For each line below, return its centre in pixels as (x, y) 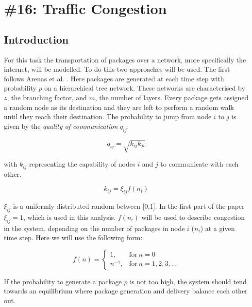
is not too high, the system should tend (188, 281)
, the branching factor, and (47, 97)
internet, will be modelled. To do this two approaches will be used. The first (117, 69)
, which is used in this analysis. (70, 217)
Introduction (36, 39)
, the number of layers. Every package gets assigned (172, 97)
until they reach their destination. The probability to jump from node (108, 116)
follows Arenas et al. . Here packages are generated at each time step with (114, 78)
